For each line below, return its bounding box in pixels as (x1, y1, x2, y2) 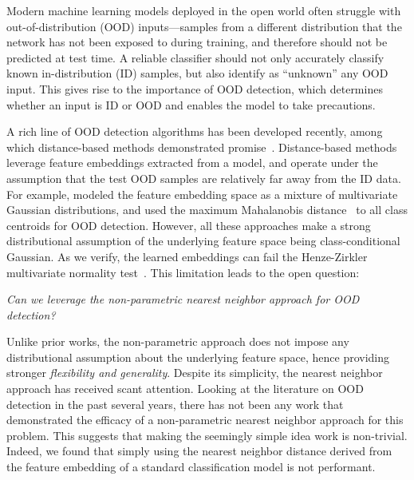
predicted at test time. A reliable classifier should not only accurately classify (6, 49, 384, 65)
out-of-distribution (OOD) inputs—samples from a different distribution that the (6, 18, 402, 34)
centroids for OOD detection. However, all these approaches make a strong (6, 216, 371, 233)
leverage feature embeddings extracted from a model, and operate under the (6, 154, 378, 171)
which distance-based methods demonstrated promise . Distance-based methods (6, 138, 397, 155)
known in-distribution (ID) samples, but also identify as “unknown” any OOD (6, 65, 388, 81)
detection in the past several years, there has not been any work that (6, 395, 344, 412)
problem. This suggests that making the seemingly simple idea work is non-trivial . (6, 426, 408, 443)
